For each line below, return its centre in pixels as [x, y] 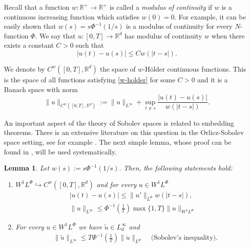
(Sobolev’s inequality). [184, 238]
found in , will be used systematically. [60, 151]
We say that [57, 35]
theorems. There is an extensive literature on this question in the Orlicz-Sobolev [124, 132]
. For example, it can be [210, 16]
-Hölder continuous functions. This [195, 68]
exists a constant [29, 45]
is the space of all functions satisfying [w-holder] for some [90, 79]
